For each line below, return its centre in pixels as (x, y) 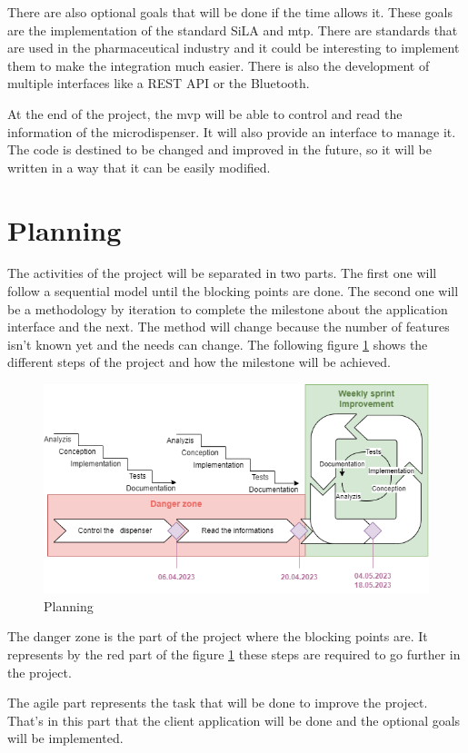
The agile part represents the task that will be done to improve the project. (218, 703)
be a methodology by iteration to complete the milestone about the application (228, 308)
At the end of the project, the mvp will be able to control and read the (205, 113)
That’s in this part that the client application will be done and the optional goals (234, 720)
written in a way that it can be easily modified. (139, 167)
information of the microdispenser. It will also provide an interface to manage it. (232, 131)
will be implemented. (65, 738)
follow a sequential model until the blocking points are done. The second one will (233, 291)
